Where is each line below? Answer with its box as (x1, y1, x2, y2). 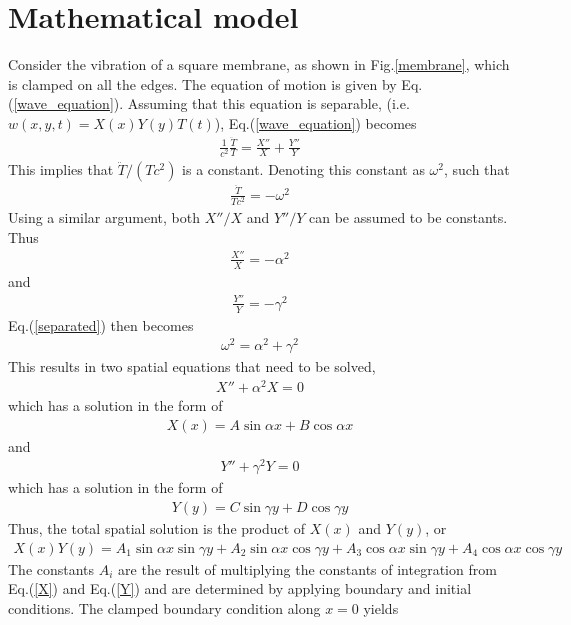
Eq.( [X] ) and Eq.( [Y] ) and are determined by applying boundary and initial (8, 578, 472, 599)
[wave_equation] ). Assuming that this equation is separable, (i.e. (13, 93, 410, 114)
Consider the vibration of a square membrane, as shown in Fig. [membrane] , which (8, 54, 510, 75)
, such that (444, 158, 510, 179)
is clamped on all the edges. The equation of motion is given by (8, 73, 397, 94)
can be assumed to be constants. (308, 207, 508, 227)
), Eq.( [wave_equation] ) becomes (214, 112, 417, 133)
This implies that (8, 158, 114, 179)
